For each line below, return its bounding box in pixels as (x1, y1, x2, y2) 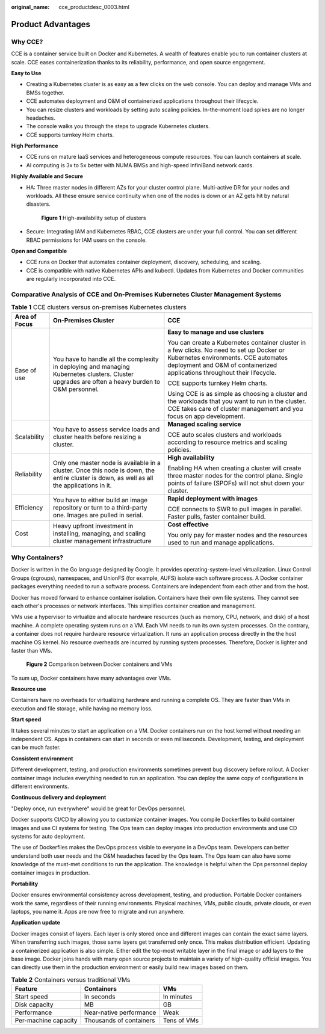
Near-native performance (84, 1008, 156, 1017)
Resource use (11, 686, 46, 693)
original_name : (11, 4, 50, 10)
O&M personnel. (53, 385, 99, 393)
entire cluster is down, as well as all (53, 473, 153, 482)
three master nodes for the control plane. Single (167, 471, 303, 479)
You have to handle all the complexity (53, 355, 159, 363)
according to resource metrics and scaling (167, 438, 288, 446)
